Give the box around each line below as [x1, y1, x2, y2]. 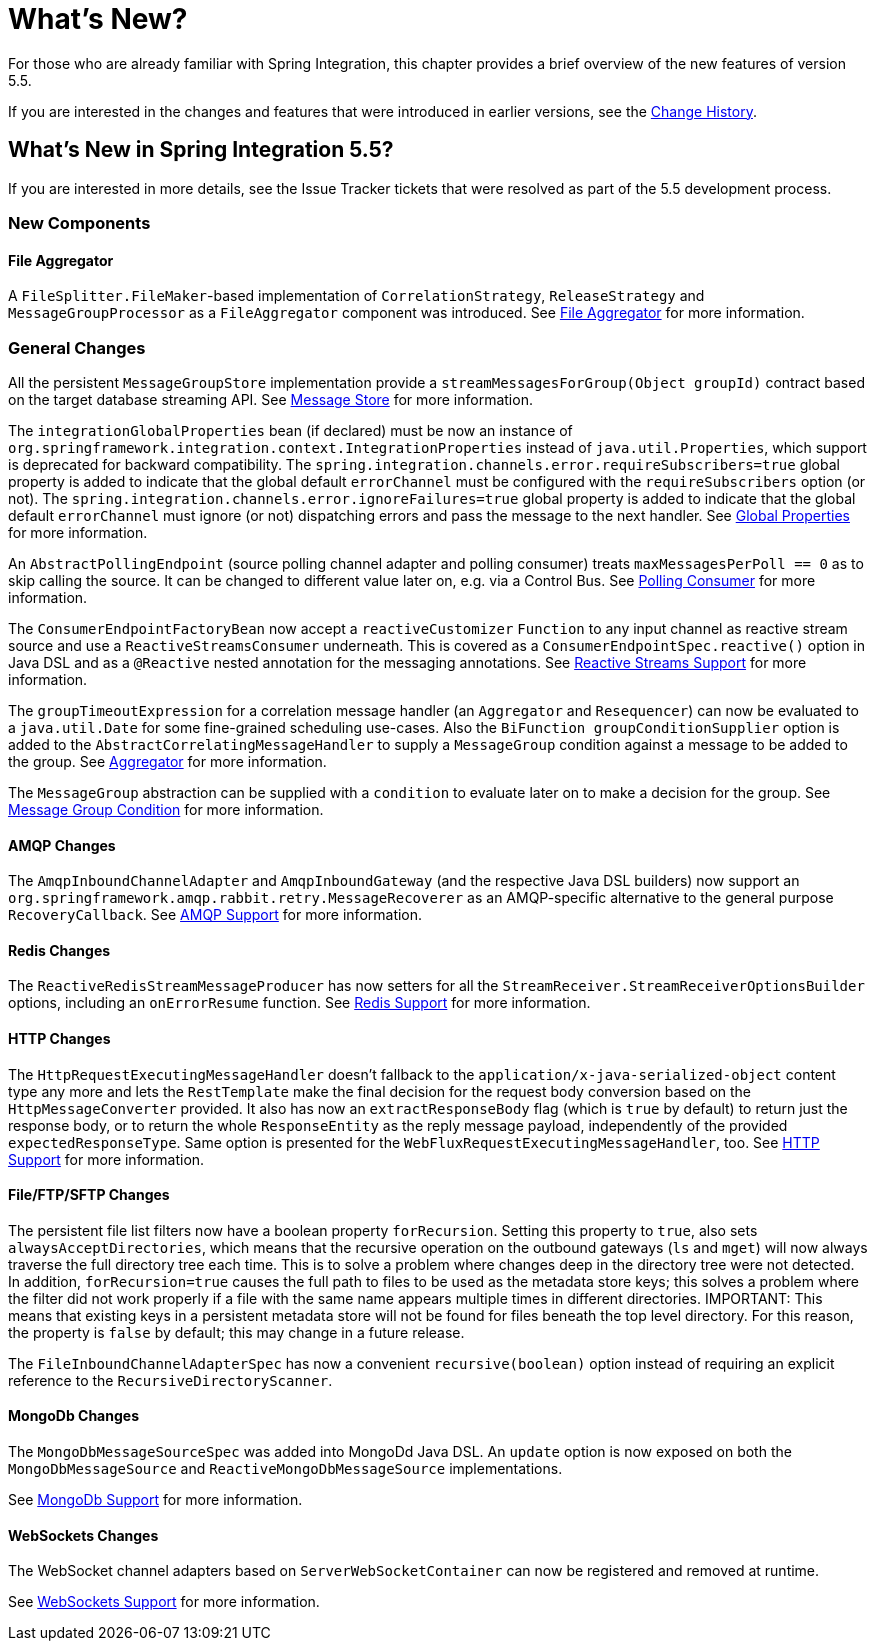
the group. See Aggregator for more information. [8, 752, 327, 770]
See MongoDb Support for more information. [8, 1491, 303, 1509]
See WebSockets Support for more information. [8, 1593, 320, 1611]
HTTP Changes [8, 1029, 111, 1047]
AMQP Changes [8, 836, 116, 854]
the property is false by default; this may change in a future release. [8, 1323, 465, 1341]
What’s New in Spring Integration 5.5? [8, 137, 394, 163]
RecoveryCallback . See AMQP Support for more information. [8, 906, 423, 924]
